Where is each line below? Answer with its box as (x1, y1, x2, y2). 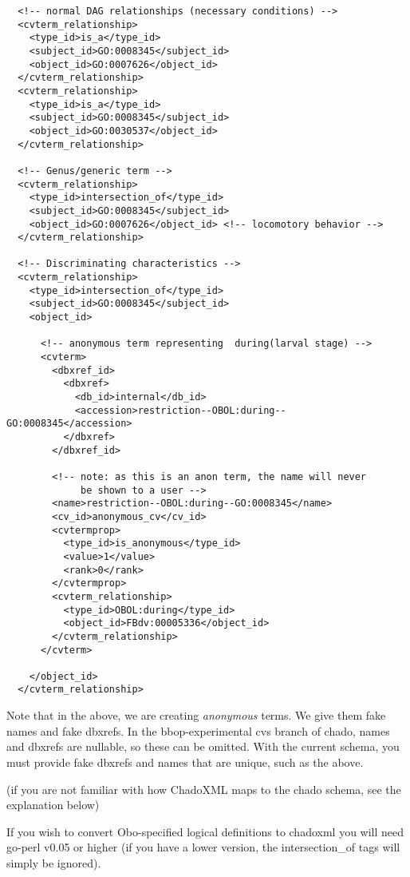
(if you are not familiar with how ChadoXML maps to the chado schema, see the (6, 780, 401, 797)
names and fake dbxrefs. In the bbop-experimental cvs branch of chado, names (6, 722, 390, 739)
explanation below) (6, 796, 100, 813)
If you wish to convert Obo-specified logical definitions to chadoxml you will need (6, 823, 404, 839)
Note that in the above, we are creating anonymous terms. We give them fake (6, 707, 386, 724)
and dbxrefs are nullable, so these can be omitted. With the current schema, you (6, 738, 400, 755)
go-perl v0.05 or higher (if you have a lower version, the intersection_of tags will (6, 839, 400, 855)
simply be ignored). (6, 854, 101, 871)
